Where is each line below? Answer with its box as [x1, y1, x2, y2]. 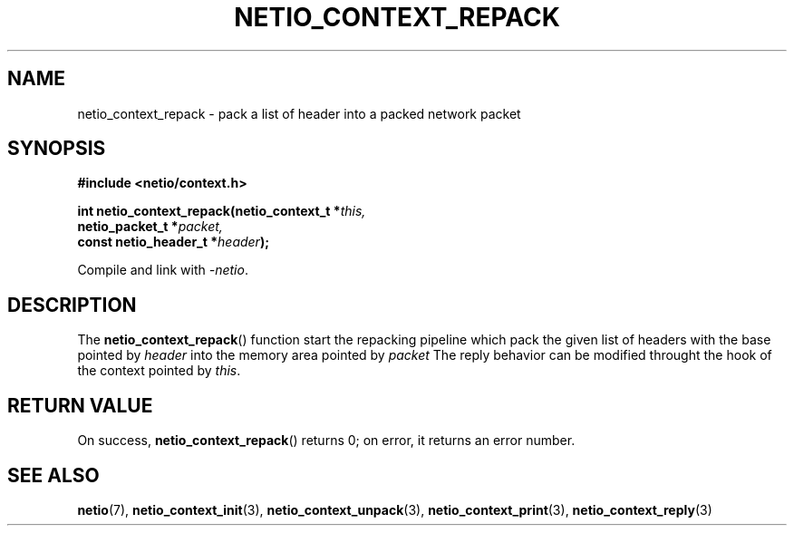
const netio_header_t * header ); [77, 234, 269, 250]
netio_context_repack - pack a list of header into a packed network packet [77, 105, 521, 121]
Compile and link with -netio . [77, 262, 248, 278]
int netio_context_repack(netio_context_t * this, [77, 203, 366, 219]
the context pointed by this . [77, 363, 241, 379]
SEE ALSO [7, 463, 100, 487]
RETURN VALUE [7, 393, 153, 417]
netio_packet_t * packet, [77, 218, 223, 235]
